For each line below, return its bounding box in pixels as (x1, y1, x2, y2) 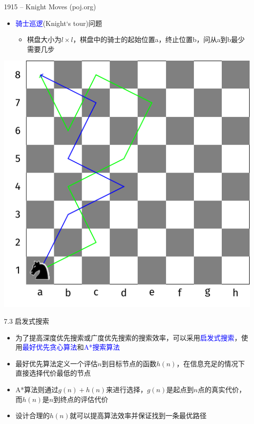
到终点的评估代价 (53, 394, 108, 404)
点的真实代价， (197, 384, 246, 394)
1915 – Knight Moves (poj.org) (4, 1, 96, 11)
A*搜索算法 (84, 342, 120, 352)
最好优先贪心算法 (22, 342, 77, 352)
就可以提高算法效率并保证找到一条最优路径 (69, 410, 207, 421)
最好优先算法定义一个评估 (15, 358, 98, 368)
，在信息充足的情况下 (176, 358, 245, 368)
